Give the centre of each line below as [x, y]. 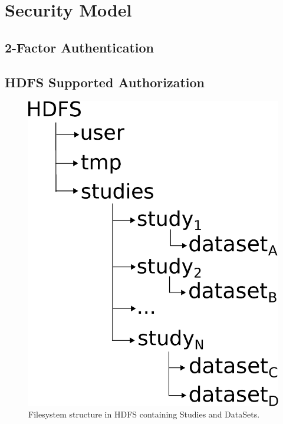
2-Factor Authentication [79, 47]
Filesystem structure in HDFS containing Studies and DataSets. [144, 414]
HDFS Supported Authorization [105, 82]
